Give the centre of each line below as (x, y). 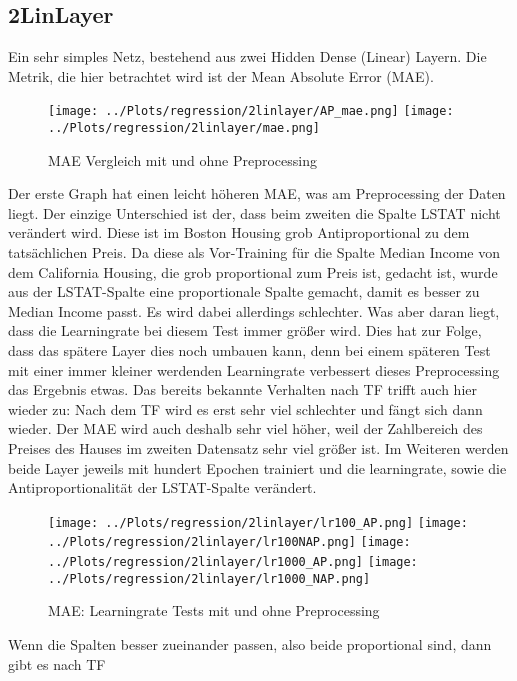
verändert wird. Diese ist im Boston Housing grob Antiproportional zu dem (239, 232)
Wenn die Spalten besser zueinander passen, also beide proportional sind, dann (250, 644)
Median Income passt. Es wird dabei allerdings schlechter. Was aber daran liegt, (254, 310)
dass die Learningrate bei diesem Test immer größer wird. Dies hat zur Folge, (245, 330)
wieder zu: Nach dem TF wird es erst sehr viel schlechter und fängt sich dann (245, 408)
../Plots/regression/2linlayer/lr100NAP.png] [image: (229, 542)
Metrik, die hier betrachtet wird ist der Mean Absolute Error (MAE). (221, 75)
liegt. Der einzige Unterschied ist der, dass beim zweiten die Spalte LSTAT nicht (254, 212)
